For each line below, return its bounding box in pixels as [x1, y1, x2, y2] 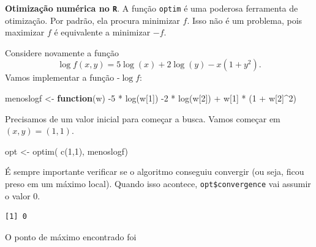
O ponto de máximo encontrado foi [5, 230, 137, 243]
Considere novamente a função [5, 46, 119, 59]
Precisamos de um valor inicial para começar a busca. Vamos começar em [5, 112, 280, 125]
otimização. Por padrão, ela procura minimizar [5, 13, 180, 26]
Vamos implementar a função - [5, 71, 120, 84]
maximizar [5, 26, 45, 39]
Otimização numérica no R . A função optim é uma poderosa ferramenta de [5, 2, 298, 14]
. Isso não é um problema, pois [187, 13, 303, 26]
